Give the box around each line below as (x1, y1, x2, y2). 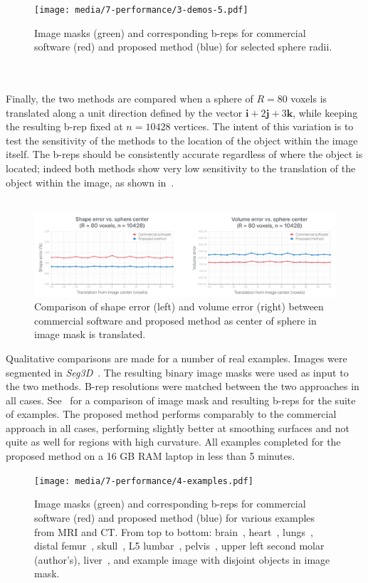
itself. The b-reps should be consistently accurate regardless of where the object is (6, 147, 363, 162)
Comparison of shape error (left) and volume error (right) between (34, 299, 324, 314)
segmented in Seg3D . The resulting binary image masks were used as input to (6, 364, 349, 379)
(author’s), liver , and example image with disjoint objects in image (34, 552, 330, 567)
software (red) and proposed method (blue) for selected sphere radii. (34, 39, 332, 54)
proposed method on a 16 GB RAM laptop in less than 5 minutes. (6, 448, 295, 463)
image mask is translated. (34, 327, 146, 342)
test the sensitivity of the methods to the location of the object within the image (6, 132, 358, 147)
